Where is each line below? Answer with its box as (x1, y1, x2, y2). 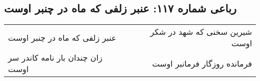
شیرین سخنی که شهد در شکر (150, 26, 252, 38)
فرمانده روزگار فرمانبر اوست (152, 57, 252, 69)
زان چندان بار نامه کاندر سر (8, 52, 102, 64)
